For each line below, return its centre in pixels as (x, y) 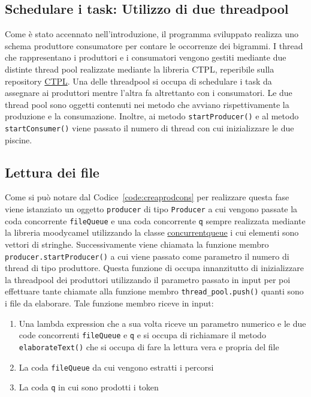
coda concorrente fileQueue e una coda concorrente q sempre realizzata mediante (155, 220)
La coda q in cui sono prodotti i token (89, 387)
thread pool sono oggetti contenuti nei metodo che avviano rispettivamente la (147, 104)
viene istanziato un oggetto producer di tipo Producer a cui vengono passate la (151, 209)
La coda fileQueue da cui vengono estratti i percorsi (116, 367)
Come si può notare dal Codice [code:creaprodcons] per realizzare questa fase (147, 197)
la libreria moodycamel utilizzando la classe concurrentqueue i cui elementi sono (152, 232)
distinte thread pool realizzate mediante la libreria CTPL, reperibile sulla (140, 69)
